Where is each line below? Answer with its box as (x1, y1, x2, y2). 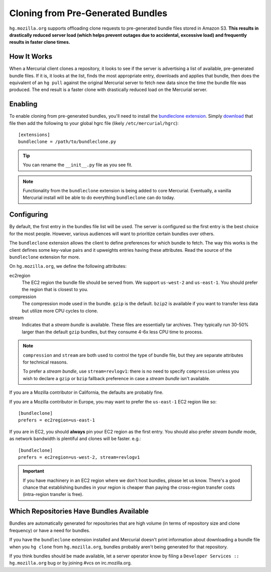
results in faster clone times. (9, 39, 70, 45)
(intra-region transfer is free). (23, 491, 84, 497)
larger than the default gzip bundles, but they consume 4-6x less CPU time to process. (22, 329, 203, 335)
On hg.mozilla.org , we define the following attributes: (9, 263, 127, 269)
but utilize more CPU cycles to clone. (22, 308, 98, 314)
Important (23, 468, 45, 474)
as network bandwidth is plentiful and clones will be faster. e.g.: (9, 436, 142, 442)
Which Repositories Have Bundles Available (9, 507, 149, 516)
